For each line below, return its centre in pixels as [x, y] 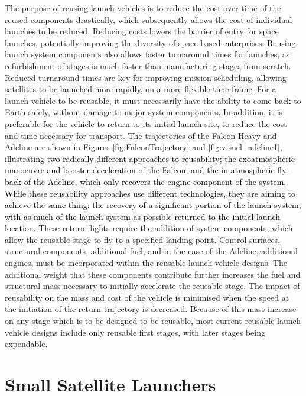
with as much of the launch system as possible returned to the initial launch [143, 216]
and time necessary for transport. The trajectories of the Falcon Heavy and [141, 135]
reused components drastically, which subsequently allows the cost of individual [149, 19]
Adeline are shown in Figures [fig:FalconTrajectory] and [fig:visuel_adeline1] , [144, 147]
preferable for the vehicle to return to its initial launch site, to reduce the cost [146, 123]
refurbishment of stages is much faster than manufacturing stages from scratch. [148, 65]
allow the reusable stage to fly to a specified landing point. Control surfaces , [143, 239]
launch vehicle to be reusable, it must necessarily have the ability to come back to [153, 100]
